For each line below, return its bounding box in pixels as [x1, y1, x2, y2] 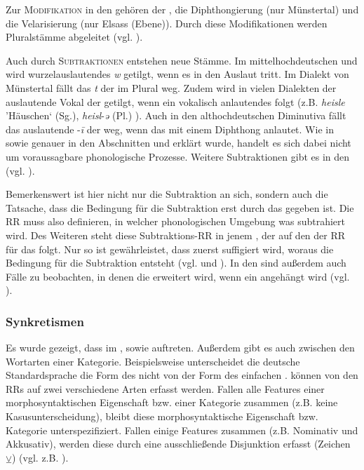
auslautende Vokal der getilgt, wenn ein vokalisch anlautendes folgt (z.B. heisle [6, 94, 345, 109]
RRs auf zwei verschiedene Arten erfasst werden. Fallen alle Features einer [6, 381, 325, 396]
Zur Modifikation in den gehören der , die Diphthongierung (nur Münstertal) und [6, 2, 359, 16]
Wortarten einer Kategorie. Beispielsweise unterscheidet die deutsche [6, 354, 300, 368]
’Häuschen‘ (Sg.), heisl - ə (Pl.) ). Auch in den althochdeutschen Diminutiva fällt [6, 108, 346, 123]
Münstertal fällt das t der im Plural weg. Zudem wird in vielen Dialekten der [6, 80, 337, 95]
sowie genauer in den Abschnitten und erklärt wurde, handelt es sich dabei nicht [6, 135, 351, 150]
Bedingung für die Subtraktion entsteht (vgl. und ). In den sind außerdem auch [6, 255, 346, 270]
